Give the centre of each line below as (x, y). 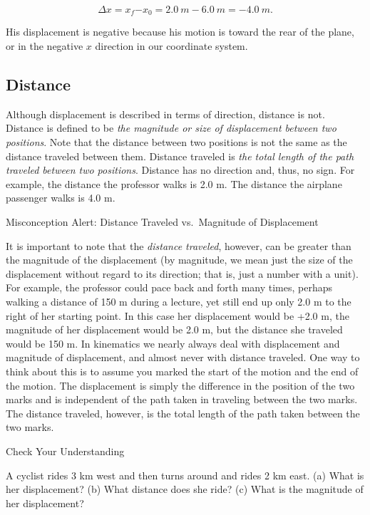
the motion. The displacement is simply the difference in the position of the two (180, 385)
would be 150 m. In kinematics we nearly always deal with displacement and (173, 343)
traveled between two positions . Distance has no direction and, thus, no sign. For (180, 170)
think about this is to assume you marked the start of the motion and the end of (182, 371)
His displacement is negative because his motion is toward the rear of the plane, (180, 32)
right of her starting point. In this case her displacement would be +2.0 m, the (178, 315)
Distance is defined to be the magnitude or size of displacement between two (171, 128)
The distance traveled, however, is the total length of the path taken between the (183, 413)
